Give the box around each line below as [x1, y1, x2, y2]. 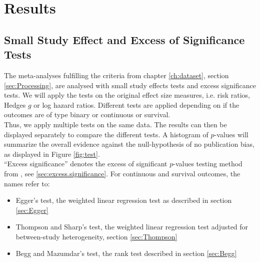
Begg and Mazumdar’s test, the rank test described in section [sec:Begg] [15, 248, 237, 258]
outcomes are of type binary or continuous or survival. [4, 109, 170, 120]
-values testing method [173, 158, 242, 169]
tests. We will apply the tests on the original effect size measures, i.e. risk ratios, [4, 90, 250, 100]
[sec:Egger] [15, 204, 48, 215]
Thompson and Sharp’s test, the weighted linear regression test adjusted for [15, 221, 248, 232]
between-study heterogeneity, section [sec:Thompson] [15, 231, 177, 241]
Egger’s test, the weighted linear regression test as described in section [15, 195, 232, 205]
